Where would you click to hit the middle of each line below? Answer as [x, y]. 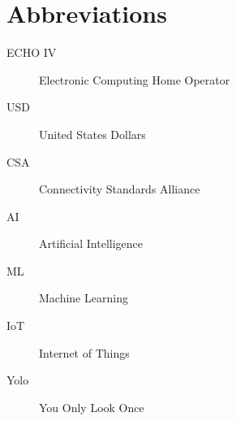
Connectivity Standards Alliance [120, 189]
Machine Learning [84, 298]
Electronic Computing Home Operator [135, 79]
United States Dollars [92, 134]
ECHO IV [32, 52]
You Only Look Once [92, 407]
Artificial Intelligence [91, 243]
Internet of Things [84, 352]
